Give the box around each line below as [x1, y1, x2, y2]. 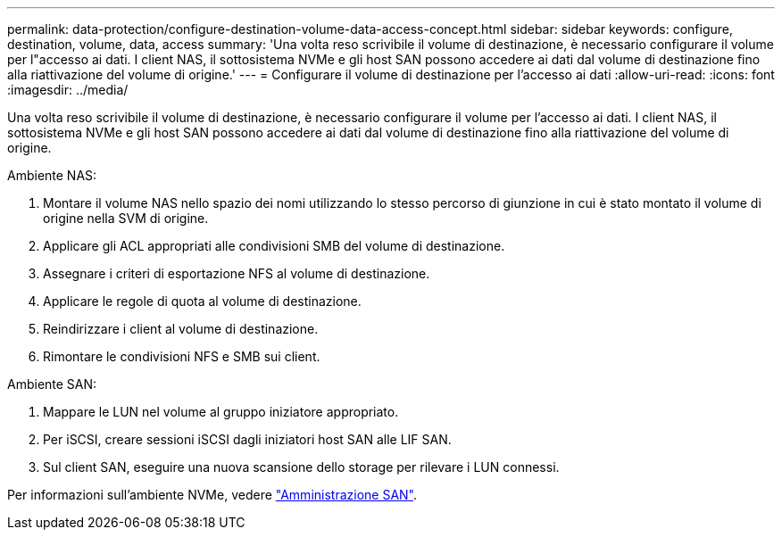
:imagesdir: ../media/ [7, 82, 129, 97]
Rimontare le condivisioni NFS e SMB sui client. [43, 349, 320, 364]
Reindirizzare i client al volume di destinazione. [43, 321, 319, 336]
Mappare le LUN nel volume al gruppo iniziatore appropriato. [43, 404, 399, 419]
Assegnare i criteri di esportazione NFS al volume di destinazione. [43, 266, 430, 281]
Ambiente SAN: [7, 376, 97, 392]
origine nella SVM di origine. [43, 211, 209, 226]
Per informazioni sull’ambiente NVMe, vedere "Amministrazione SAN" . [7, 487, 418, 502]
